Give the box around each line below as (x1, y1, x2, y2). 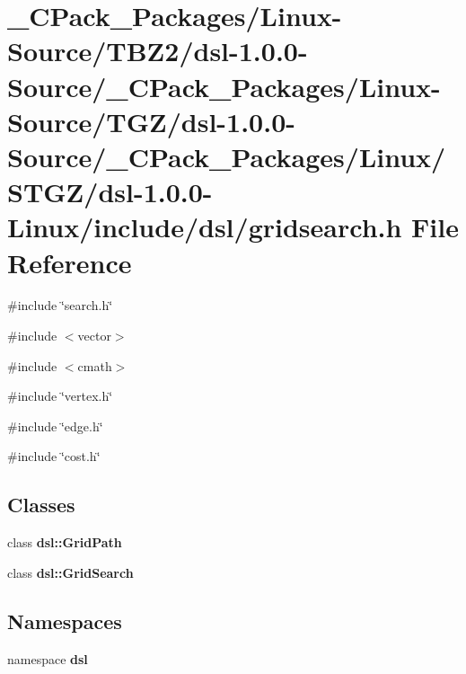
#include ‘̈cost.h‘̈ (7, 447, 101, 466)
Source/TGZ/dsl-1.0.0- (7, 102, 295, 139)
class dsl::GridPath (7, 533, 122, 552)
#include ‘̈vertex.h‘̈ (7, 386, 113, 405)
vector (77, 326, 111, 345)
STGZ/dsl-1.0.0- (7, 173, 213, 210)
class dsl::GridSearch (7, 563, 134, 581)
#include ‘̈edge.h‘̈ (7, 416, 103, 435)
